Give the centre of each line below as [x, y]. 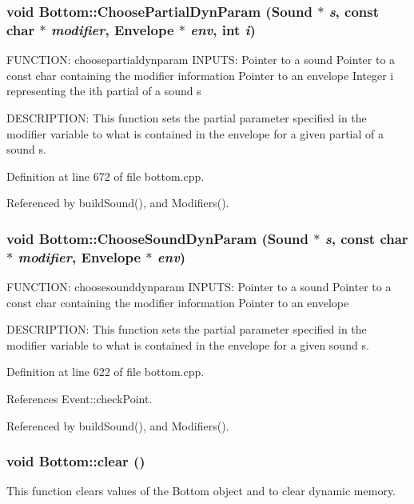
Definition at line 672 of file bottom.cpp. [105, 176]
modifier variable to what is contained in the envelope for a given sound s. [188, 344]
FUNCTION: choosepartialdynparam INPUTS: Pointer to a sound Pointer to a [201, 60]
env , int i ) [223, 29]
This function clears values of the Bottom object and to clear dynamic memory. [201, 491]
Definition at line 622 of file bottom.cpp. [105, 372]
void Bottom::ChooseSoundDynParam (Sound [157, 238]
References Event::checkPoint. [80, 398]
